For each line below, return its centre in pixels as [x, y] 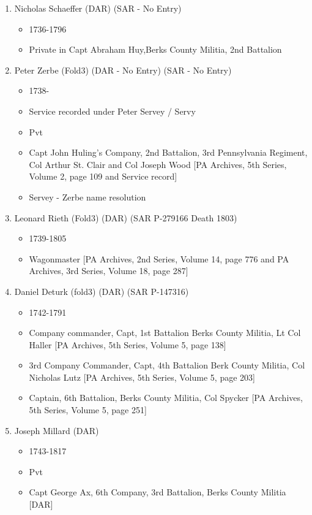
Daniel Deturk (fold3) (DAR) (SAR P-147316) [102, 291]
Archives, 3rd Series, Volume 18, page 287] [109, 271]
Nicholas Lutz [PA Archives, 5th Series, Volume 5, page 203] [142, 377]
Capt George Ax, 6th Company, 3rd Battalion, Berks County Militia [158, 492]
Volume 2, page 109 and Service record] [103, 176]
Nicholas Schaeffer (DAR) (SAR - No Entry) [98, 8]
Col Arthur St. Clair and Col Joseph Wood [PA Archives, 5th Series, [158, 164]
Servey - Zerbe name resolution [87, 196]
